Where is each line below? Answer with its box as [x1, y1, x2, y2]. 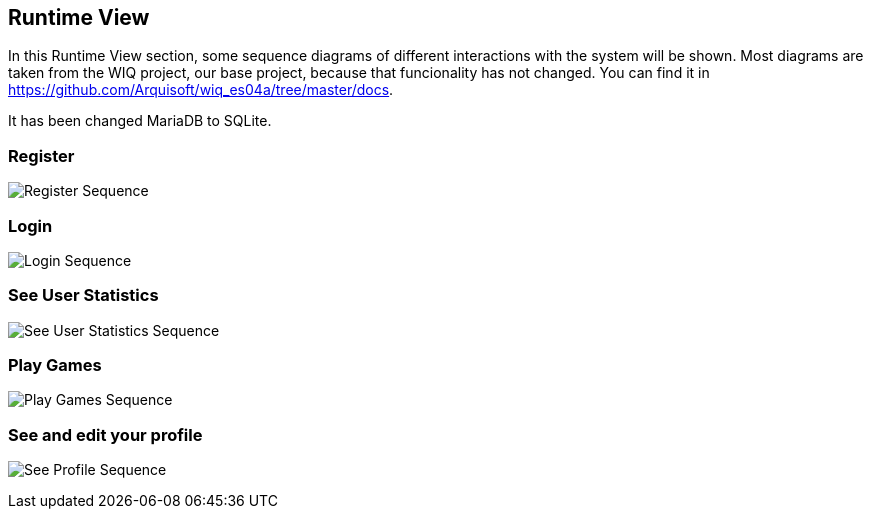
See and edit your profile [8, 424, 203, 445]
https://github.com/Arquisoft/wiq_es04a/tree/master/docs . [8, 81, 394, 99]
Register [8, 145, 75, 166]
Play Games [8, 355, 102, 376]
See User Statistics [8, 285, 159, 306]
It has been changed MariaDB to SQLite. [8, 112, 272, 130]
